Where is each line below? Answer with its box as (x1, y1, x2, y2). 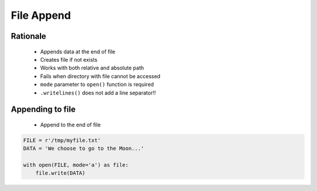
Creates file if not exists (40, 56, 98, 63)
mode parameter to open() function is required (40, 81, 154, 88)
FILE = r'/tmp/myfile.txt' (23, 137, 101, 143)
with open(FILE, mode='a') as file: (23, 162, 129, 169)
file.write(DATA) (35, 170, 86, 176)
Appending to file (11, 105, 76, 115)
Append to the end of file (40, 121, 101, 128)
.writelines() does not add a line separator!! (40, 89, 156, 96)
